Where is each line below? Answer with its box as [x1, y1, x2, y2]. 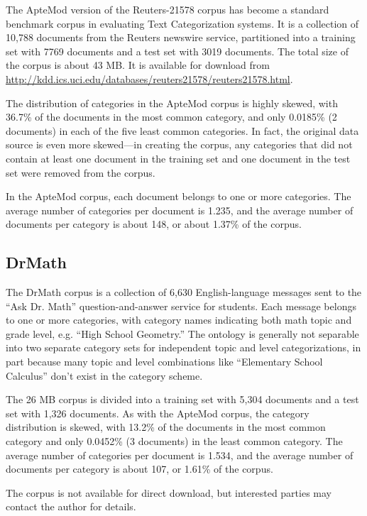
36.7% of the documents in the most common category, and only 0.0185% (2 [6, 109, 337, 124]
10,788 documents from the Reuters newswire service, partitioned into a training [6, 30, 356, 45]
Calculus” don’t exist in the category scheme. [6, 368, 203, 383]
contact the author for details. [6, 499, 136, 514]
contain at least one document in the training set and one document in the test [6, 150, 351, 165]
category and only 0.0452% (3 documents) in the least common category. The [6, 434, 343, 449]
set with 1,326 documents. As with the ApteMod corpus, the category [6, 405, 310, 420]
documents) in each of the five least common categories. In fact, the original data [6, 123, 359, 138]
